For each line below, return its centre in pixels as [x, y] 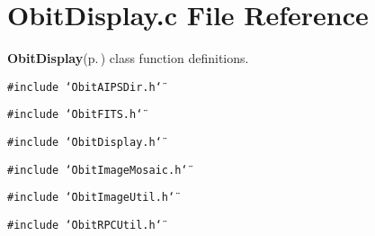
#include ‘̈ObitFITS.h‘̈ [75, 115]
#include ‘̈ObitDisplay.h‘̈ [85, 143]
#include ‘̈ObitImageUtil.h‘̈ [91, 198]
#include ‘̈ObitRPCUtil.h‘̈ [85, 225]
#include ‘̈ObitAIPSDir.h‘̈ [85, 87]
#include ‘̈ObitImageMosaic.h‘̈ [98, 170]
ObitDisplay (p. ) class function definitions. [128, 58]
